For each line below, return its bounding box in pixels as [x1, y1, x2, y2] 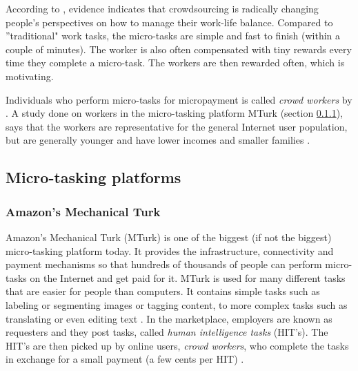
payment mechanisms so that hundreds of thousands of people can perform [6, 257, 322, 272]
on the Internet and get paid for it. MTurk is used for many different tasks [30, 270, 346, 285]
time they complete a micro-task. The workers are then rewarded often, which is [6, 55, 345, 70]
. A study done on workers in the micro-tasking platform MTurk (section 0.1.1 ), [6, 106, 343, 120]
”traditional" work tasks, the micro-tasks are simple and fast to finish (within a [6, 28, 341, 43]
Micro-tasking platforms [6, 167, 181, 188]
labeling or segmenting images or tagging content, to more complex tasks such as [6, 297, 348, 312]
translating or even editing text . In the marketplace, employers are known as [6, 311, 332, 325]
